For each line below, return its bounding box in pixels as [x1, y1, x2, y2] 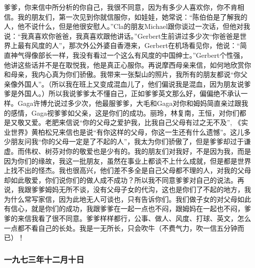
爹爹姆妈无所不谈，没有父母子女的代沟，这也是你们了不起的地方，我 [31, 184, 251, 195]
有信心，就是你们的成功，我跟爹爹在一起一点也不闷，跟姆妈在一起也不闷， [4, 203, 244, 214]
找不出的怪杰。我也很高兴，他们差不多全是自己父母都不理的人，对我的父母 [10, 165, 251, 175]
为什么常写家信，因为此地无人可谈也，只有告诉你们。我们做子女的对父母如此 [4, 194, 251, 204]
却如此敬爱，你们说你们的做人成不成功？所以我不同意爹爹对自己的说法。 [4, 174, 237, 185]
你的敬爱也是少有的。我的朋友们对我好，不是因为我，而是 [65, 146, 251, 156]
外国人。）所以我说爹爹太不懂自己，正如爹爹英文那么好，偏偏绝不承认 [17, 88, 241, 98]
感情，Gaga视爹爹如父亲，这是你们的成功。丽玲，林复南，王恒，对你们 [10, 107, 239, 118]
